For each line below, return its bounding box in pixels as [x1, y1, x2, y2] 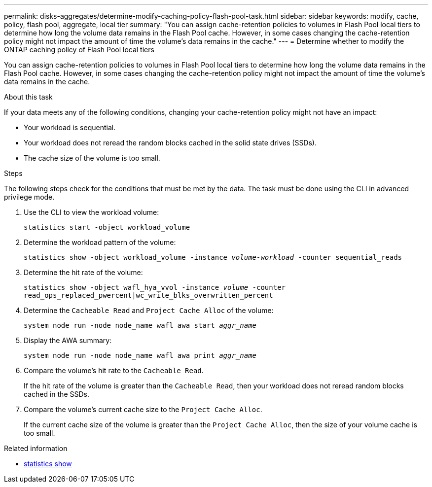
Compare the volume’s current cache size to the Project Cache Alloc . [24, 405, 262, 414]
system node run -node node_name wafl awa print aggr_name [24, 351, 257, 359]
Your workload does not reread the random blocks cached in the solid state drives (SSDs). [24, 139, 317, 147]
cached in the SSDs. [24, 390, 89, 398]
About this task [4, 93, 53, 101]
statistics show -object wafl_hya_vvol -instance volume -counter [24, 283, 286, 291]
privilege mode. [4, 193, 55, 201]
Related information [4, 444, 68, 452]
